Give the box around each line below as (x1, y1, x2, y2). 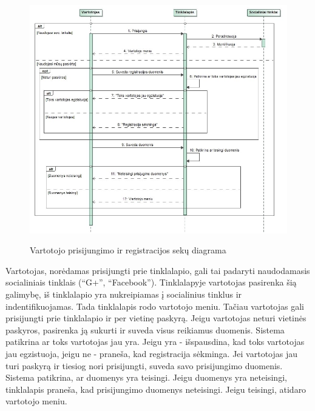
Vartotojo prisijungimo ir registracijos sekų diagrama (30, 244, 226, 256)
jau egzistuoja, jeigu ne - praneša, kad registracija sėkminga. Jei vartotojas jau (5, 347, 298, 359)
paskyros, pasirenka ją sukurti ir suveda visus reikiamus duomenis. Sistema (5, 323, 285, 336)
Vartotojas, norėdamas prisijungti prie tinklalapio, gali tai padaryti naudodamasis (5, 264, 310, 276)
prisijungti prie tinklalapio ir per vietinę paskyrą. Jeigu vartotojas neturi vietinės (5, 312, 307, 324)
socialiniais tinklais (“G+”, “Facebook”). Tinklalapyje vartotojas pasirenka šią (5, 276, 297, 289)
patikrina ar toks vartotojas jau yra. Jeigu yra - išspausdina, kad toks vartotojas (5, 335, 305, 348)
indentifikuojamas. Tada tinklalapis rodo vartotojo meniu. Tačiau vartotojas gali (5, 299, 304, 312)
